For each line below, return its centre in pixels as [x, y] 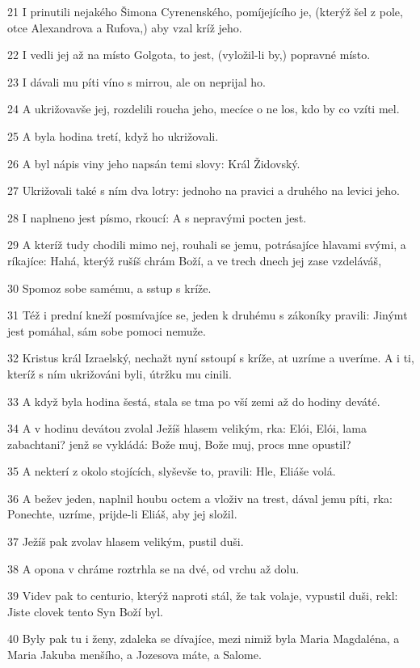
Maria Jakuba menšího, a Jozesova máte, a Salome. [134, 655]
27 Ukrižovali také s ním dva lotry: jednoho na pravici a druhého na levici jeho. [204, 190]
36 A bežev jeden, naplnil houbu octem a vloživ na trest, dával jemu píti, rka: [200, 498]
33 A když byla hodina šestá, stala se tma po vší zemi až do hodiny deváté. [194, 401]
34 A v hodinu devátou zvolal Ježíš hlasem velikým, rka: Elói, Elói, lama [187, 428]
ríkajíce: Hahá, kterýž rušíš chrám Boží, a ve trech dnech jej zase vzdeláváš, [195, 260]
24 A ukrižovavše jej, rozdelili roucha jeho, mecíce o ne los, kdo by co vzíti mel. [204, 109]
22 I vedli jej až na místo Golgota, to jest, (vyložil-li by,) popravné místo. [189, 55]
